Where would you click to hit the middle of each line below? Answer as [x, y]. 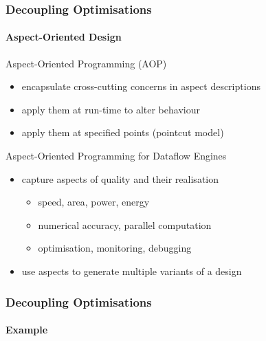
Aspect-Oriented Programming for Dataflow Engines [116, 156]
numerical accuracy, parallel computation [125, 224]
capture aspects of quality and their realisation [120, 178]
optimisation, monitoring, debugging [115, 248]
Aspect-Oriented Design [64, 37]
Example [27, 330]
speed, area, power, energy [94, 202]
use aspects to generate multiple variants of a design [132, 271]
